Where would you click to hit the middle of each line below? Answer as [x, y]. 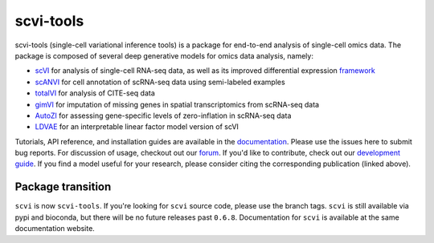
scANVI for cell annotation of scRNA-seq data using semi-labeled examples [160, 82]
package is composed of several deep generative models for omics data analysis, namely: [164, 55]
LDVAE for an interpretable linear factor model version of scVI [137, 127]
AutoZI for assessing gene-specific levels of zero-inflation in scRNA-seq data [163, 115]
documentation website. [55, 229]
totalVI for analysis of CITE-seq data [95, 93]
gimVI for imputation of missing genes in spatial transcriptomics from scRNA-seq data [177, 104]
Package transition [63, 187]
